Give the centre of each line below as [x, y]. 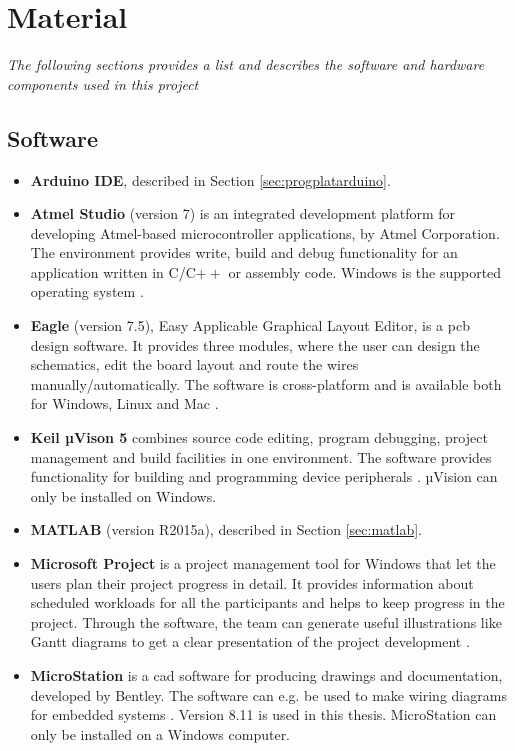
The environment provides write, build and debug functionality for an [244, 252]
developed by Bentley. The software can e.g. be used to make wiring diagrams [268, 694]
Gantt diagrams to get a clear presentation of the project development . [250, 641]
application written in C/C [113, 271]
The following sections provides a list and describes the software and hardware [246, 64]
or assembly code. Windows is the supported [365, 271]
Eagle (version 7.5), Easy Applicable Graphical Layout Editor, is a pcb [250, 325]
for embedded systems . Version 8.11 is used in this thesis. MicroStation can [263, 714]
